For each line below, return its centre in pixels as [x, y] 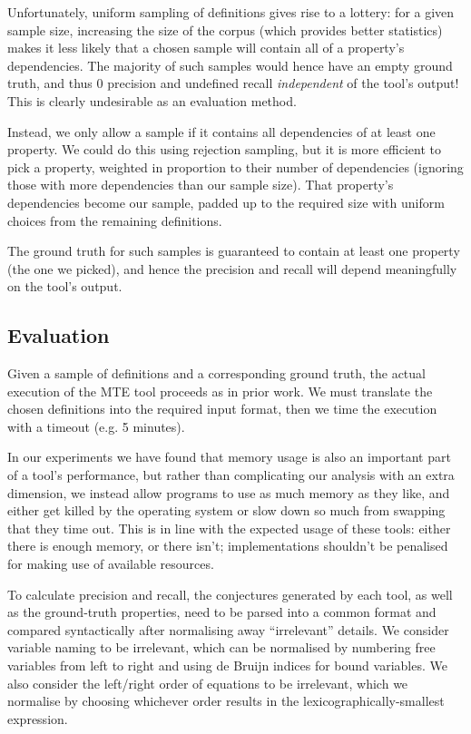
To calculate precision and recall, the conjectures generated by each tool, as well [230, 594]
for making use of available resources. [111, 564]
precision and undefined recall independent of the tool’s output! [283, 83]
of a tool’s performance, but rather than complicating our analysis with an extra [231, 475]
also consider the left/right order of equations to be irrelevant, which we [208, 683]
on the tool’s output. [65, 286]
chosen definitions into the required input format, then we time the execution [222, 409]
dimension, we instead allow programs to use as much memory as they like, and [229, 492]
